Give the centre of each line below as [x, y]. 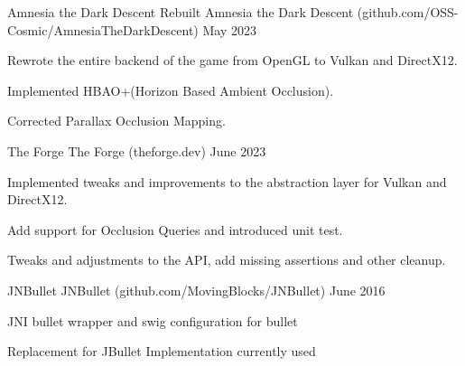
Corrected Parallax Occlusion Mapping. [116, 121]
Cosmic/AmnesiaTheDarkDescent [101, 29]
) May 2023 [225, 29]
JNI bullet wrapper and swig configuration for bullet [153, 320]
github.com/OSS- [410, 12]
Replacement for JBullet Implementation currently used [162, 351]
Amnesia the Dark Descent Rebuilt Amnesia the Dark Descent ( [185, 12]
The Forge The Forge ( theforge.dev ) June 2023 [137, 150]
